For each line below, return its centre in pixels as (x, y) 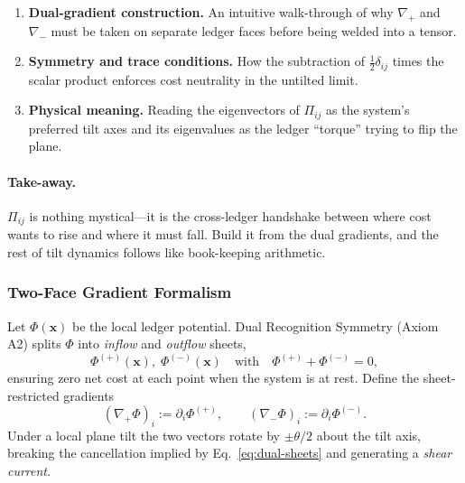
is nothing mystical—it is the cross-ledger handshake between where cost (230, 215)
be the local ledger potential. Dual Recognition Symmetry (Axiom (256, 325)
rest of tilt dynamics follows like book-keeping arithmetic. (167, 251)
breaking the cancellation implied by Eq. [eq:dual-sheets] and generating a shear (230, 453)
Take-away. (42, 181)
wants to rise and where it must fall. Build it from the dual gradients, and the (223, 234)
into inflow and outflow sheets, (162, 344)
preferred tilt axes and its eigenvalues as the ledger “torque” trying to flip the (243, 128)
